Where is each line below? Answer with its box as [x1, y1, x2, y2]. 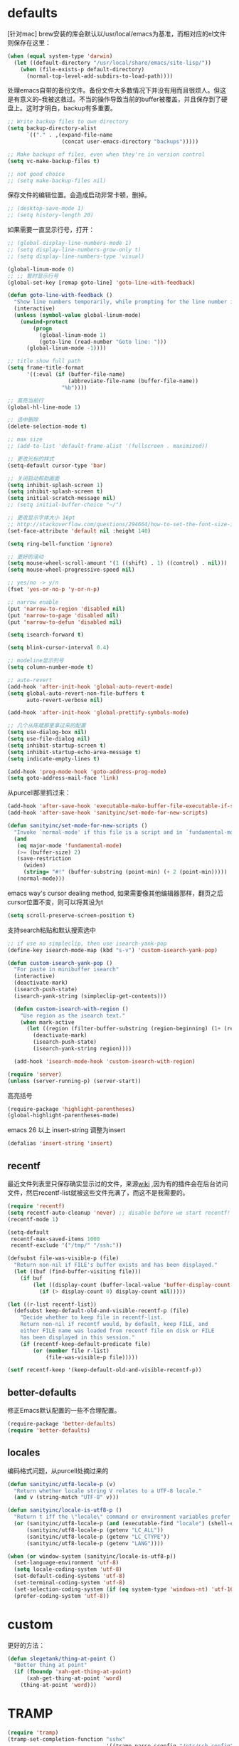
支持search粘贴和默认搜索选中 [7, 926, 96, 934]
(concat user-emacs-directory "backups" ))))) [61, 138, 199, 145]
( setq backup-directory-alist [7, 125, 97, 132]
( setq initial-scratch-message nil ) [7, 495, 116, 502]
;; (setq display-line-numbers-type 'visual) [7, 253, 144, 260]
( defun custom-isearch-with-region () [14, 1005, 129, 1013]
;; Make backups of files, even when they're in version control [7, 151, 205, 158]
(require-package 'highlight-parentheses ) [7, 1105, 135, 1112]
